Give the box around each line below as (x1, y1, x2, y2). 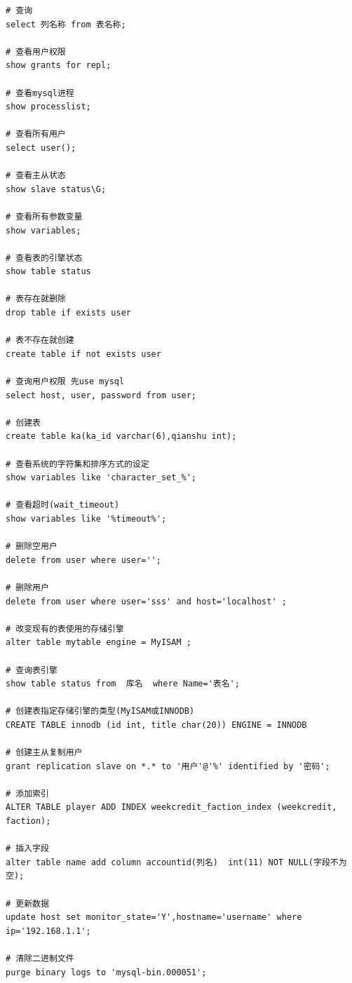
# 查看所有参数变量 (6, 211, 83, 222)
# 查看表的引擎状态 (6, 252, 83, 263)
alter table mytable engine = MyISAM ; (6, 637, 191, 648)
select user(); (6, 142, 76, 153)
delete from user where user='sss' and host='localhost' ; (6, 596, 287, 606)
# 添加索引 (6, 788, 49, 799)
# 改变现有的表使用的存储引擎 (6, 623, 124, 634)
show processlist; (6, 102, 91, 112)
